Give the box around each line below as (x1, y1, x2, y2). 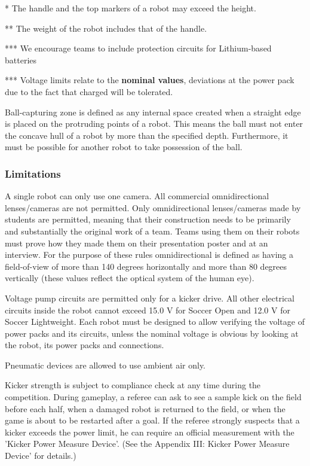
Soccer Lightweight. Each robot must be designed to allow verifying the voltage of (5, 315, 305, 328)
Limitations (5, 166, 61, 181)
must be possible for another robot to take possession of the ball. (5, 141, 243, 153)
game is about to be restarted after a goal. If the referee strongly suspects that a (5, 414, 300, 427)
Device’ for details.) (5, 449, 76, 462)
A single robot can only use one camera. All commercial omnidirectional (5, 190, 269, 202)
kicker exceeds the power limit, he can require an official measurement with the (5, 425, 294, 438)
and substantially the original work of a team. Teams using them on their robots (5, 224, 300, 237)
